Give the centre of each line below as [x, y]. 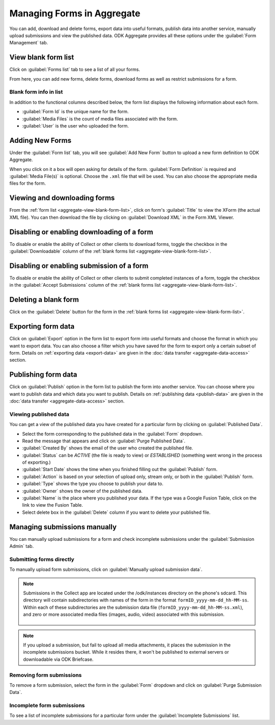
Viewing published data [39, 414]
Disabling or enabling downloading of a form [81, 232]
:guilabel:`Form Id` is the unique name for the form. [76, 112]
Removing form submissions [46, 675]
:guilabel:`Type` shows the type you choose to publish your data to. [93, 484]
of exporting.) [36, 462]
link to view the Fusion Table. [53, 505]
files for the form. [28, 183]
